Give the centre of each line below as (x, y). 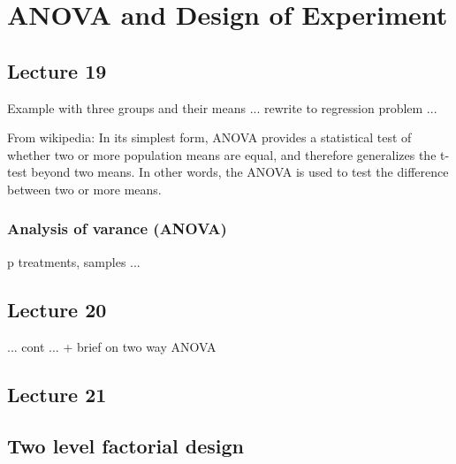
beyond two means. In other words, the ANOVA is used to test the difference (240, 172)
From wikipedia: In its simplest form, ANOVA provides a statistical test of (209, 137)
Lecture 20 (57, 309)
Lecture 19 (57, 70)
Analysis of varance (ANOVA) (117, 228)
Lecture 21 (57, 394)
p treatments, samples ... (74, 261)
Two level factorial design (125, 446)
